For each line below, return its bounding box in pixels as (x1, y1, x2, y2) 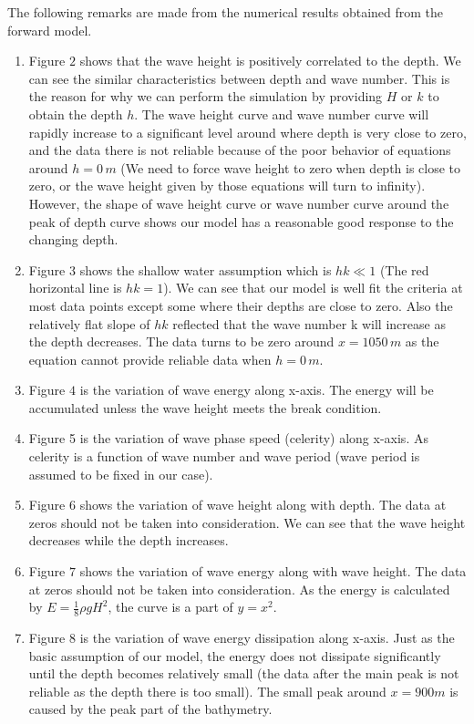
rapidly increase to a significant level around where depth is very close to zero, (28, 122, 467, 141)
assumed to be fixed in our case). (28, 464, 213, 483)
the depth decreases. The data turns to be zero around (28, 332, 335, 351)
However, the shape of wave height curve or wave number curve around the (28, 193, 449, 212)
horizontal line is (28, 278, 122, 297)
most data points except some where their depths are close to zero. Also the (28, 295, 453, 315)
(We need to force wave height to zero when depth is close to (120, 158, 461, 177)
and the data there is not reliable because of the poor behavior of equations (28, 140, 451, 160)
